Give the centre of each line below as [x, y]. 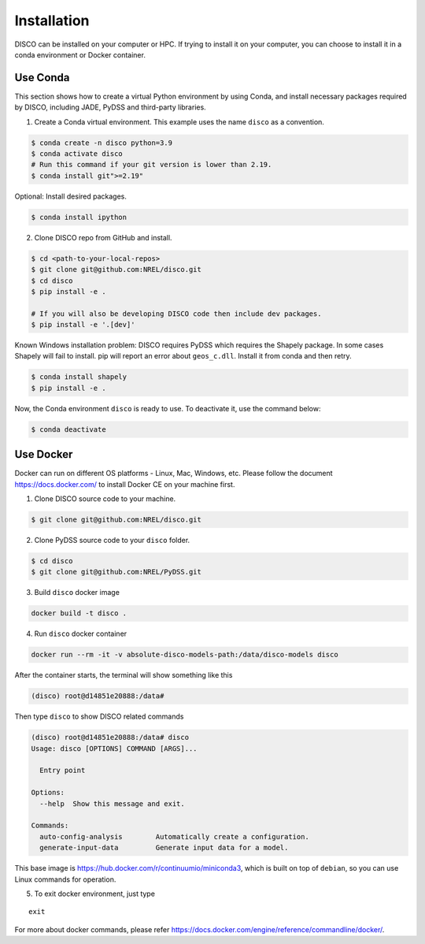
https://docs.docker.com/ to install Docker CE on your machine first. [125, 484]
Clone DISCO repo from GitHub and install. [103, 237]
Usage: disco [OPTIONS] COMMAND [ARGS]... [114, 748]
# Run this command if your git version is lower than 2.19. [152, 165]
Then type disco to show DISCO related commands [99, 716]
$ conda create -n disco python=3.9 [102, 143]
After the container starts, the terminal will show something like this [124, 675]
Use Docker [44, 454]
